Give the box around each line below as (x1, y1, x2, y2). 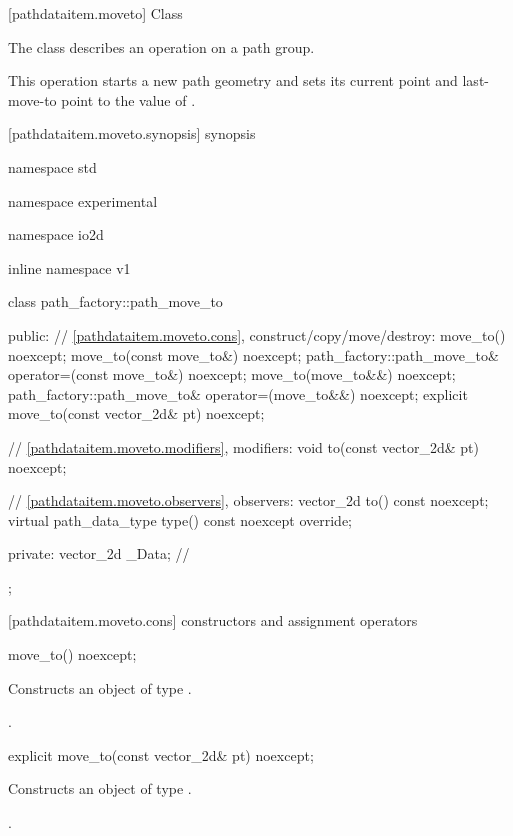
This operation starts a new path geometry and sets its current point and (8, 70, 458, 91)
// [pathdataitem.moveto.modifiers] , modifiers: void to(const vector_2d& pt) (8, 436, 479, 457)
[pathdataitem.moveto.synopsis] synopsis (8, 123, 256, 144)
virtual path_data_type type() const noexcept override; (8, 509, 353, 530)
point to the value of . (61, 89, 196, 110)
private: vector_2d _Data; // (8, 543, 190, 564)
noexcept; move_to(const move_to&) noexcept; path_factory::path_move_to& (8, 344, 499, 365)
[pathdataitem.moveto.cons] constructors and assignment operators (8, 610, 418, 631)
